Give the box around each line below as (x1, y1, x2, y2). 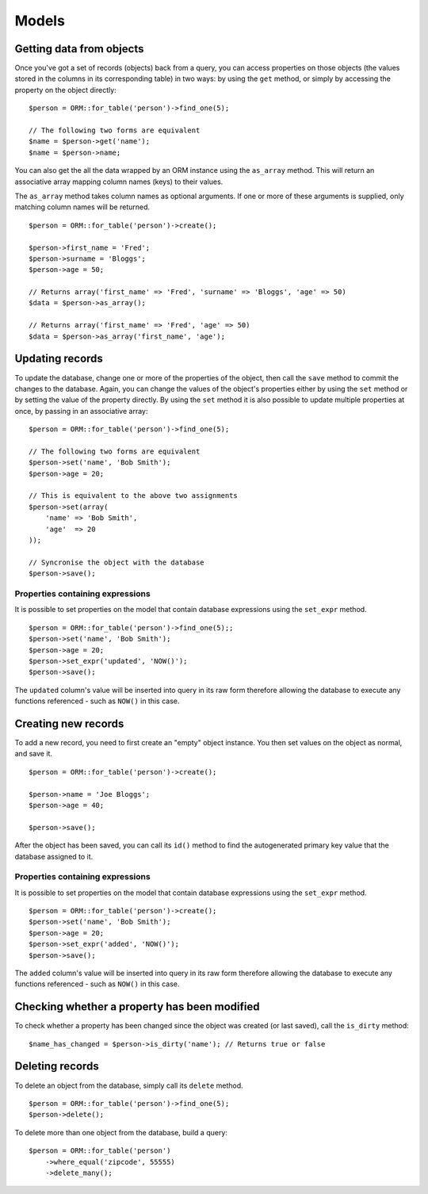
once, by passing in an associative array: (14, 406, 148, 415)
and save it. (14, 749, 53, 759)
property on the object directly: (14, 85, 117, 94)
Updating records (14, 352, 103, 365)
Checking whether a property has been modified (14, 1000, 260, 1014)
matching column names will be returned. (14, 202, 151, 212)
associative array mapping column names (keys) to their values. (14, 177, 224, 186)
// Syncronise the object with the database (29, 557, 205, 567)
